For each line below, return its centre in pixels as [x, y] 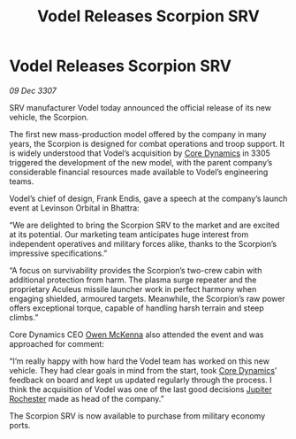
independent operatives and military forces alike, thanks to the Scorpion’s [143, 243]
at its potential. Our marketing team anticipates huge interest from [129, 234]
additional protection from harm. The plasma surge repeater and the [133, 280]
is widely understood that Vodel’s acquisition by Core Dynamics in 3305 [140, 153]
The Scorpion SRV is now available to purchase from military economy [137, 416]
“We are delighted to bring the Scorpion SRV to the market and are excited [144, 225]
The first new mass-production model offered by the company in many [138, 134]
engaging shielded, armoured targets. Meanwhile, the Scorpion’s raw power [147, 298]
